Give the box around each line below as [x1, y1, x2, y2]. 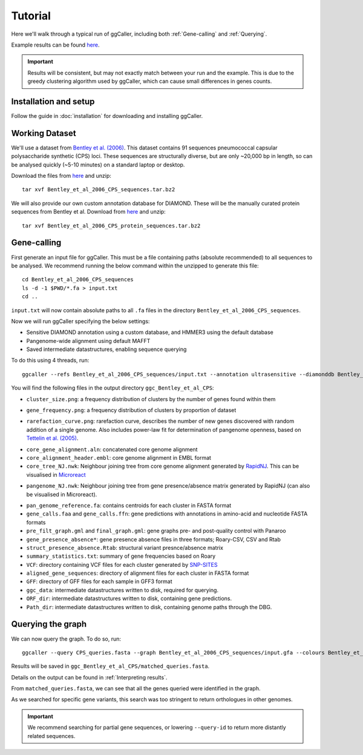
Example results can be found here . [11, 41, 100, 48]
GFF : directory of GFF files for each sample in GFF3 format [26, 578, 172, 585]
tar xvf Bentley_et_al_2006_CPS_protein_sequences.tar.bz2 [22, 222, 201, 229]
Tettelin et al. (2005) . [26, 434, 79, 442]
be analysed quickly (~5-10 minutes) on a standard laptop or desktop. [11, 161, 185, 168]
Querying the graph [11, 619, 87, 629]
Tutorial [11, 9, 51, 22]
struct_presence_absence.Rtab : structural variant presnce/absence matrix [26, 544, 224, 551]
